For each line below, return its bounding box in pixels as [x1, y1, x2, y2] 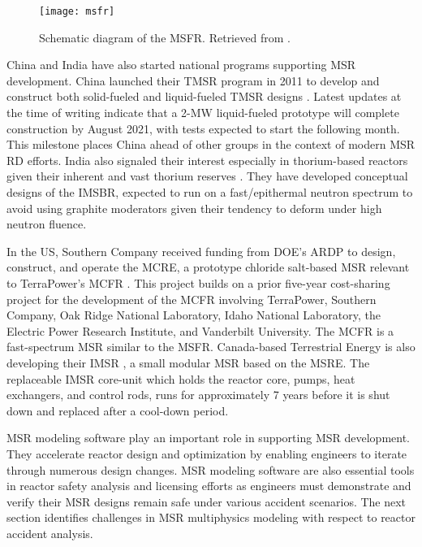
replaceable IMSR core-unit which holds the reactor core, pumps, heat [6, 370, 355, 387]
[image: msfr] [39, 6, 115, 17]
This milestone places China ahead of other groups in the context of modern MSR [6, 136, 416, 153]
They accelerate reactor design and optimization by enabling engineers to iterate [6, 445, 407, 462]
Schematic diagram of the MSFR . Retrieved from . [39, 28, 291, 46]
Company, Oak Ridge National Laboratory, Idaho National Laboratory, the [6, 306, 381, 323]
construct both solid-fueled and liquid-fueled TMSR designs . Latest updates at [6, 88, 402, 105]
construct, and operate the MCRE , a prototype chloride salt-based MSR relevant [6, 258, 410, 276]
